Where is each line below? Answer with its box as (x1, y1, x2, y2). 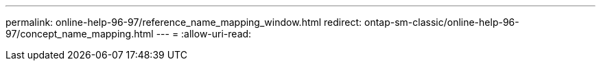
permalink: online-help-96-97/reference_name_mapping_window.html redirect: (5, 16, 362, 28)
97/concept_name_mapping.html (5, 28, 154, 39)
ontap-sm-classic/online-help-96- (364, 16, 519, 28)
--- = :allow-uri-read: (156, 28, 252, 39)
